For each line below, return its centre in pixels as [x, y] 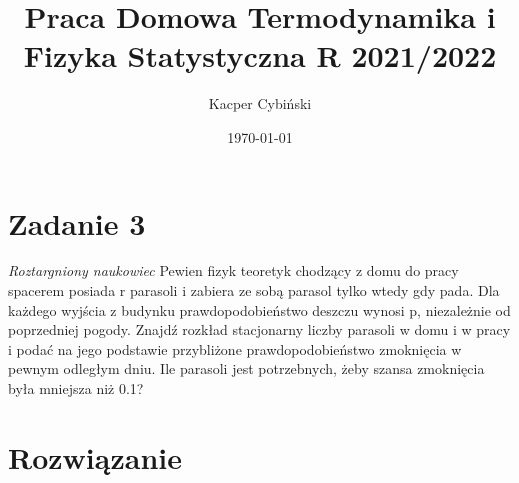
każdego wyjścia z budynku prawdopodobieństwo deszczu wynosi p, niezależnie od [259, 309]
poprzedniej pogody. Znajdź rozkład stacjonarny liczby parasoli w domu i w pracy [259, 329]
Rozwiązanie [95, 456]
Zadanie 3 [77, 222]
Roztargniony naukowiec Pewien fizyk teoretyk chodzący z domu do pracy [233, 270]
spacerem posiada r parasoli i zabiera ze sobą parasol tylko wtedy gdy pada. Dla [254, 290]
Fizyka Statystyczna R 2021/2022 [260, 55]
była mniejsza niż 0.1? [76, 388]
